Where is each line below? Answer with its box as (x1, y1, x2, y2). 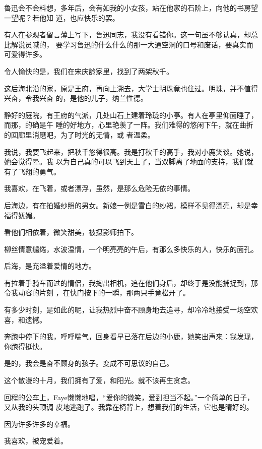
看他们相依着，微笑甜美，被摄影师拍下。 (4, 227, 138, 237)
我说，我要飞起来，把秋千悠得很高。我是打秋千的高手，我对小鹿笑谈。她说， (4, 146, 258, 157)
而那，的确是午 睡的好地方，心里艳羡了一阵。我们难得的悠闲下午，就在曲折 (4, 119, 253, 130)
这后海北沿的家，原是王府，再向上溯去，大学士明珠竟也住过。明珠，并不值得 (4, 83, 258, 93)
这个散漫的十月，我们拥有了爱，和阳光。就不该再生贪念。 (4, 375, 194, 386)
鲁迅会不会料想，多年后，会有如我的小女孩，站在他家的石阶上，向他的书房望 (4, 3, 258, 13)
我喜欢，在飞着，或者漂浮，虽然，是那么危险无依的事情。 (4, 183, 194, 194)
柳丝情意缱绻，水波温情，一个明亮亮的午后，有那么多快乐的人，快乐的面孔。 (4, 243, 258, 254)
